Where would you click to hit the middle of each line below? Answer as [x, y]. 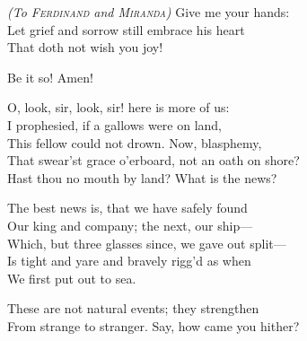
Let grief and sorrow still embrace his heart [126, 29]
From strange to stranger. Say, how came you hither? [153, 325]
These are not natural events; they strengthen [133, 308]
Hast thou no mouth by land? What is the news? [142, 177]
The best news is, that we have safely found [127, 208]
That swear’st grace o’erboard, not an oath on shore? [153, 160]
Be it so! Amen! [50, 77]
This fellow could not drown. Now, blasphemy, [135, 142]
